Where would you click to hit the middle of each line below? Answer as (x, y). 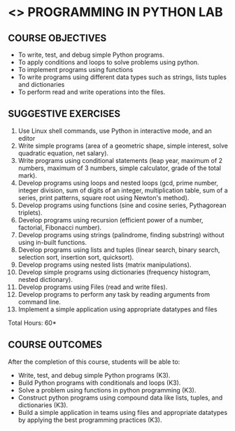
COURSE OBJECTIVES (57, 38)
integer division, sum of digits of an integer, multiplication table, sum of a (123, 190)
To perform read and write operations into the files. (92, 92)
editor (27, 138)
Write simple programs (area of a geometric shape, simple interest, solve (123, 146)
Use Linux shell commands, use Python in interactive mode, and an (115, 131)
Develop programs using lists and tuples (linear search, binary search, (119, 250)
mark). (28, 175)
